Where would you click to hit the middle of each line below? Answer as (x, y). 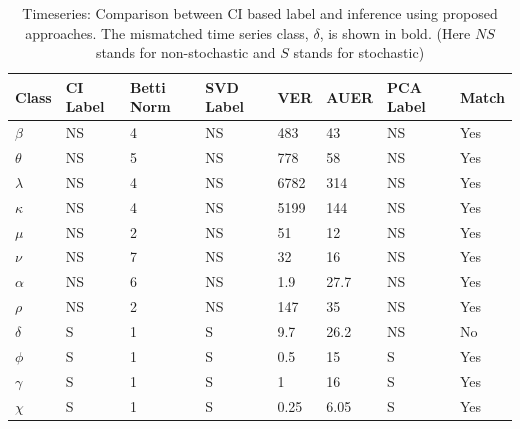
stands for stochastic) (359, 52)
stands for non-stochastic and (185, 52)
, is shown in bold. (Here (395, 32)
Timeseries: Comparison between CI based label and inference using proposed (260, 13)
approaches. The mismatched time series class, (167, 32)
